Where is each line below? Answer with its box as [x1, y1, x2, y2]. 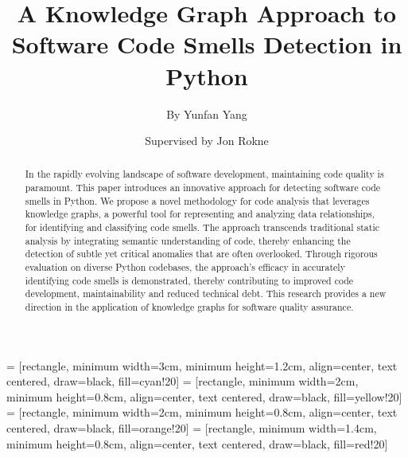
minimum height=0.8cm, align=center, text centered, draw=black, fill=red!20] [6, 435, 388, 452]
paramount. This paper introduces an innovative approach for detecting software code [25, 181, 381, 194]
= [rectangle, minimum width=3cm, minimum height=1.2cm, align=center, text [6, 357, 398, 374]
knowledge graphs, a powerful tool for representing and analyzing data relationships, [25, 207, 375, 221]
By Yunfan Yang [166, 105, 247, 122]
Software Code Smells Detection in [11, 28, 402, 61]
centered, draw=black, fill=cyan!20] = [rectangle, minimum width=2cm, [6, 373, 359, 389]
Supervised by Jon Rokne [145, 132, 269, 149]
